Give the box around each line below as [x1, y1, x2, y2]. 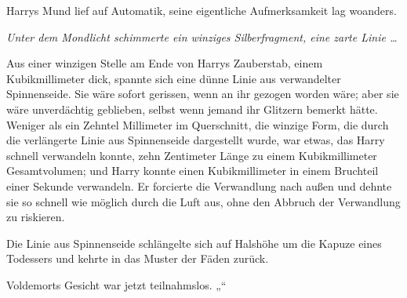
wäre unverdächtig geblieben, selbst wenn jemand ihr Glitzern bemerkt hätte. [6, 100, 378, 117]
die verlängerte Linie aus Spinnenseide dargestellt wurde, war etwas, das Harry [6, 132, 385, 148]
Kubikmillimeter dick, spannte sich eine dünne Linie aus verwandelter [6, 70, 341, 86]
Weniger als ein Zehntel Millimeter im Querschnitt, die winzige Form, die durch [6, 116, 389, 133]
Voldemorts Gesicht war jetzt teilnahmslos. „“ [6, 276, 227, 293]
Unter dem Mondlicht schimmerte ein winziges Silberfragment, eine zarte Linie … [6, 28, 398, 45]
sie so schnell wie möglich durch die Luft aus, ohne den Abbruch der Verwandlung [6, 193, 401, 209]
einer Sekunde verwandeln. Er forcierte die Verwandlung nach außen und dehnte [6, 177, 392, 194]
